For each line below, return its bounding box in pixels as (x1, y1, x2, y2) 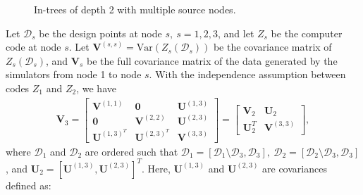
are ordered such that (85, 144, 178, 158)
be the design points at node (39, 25, 162, 40)
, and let (218, 25, 254, 40)
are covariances (262, 161, 327, 175)
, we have (76, 80, 116, 95)
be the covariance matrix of (213, 39, 332, 54)
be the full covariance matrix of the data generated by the (87, 53, 338, 68)
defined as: (6, 177, 51, 192)
